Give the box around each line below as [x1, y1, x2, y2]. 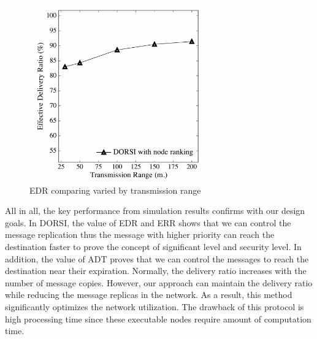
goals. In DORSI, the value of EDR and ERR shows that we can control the [5, 216, 291, 229]
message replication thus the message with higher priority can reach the [5, 228, 275, 241]
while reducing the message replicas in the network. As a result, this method [5, 288, 292, 301]
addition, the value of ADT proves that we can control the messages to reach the [5, 252, 309, 265]
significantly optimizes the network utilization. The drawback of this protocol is [5, 300, 304, 313]
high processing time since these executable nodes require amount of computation [5, 312, 311, 325]
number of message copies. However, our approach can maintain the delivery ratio [5, 276, 313, 289]
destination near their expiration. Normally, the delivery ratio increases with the [5, 264, 307, 277]
